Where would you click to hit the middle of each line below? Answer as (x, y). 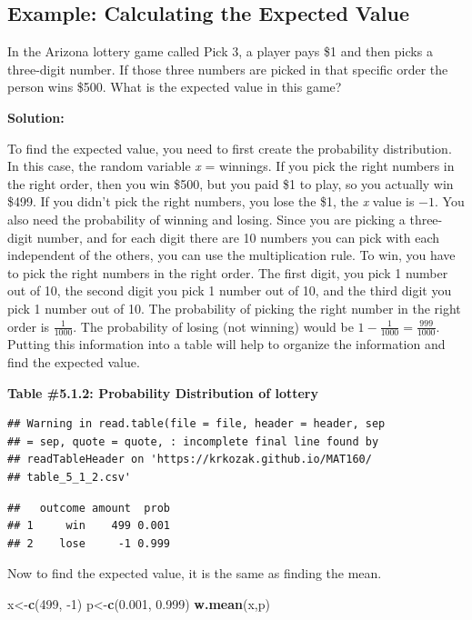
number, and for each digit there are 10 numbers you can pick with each (238, 237)
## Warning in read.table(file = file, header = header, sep (196, 424)
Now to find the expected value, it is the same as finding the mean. (195, 573)
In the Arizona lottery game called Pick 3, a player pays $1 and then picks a (220, 51)
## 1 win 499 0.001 (89, 526)
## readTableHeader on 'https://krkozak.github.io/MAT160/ (190, 460)
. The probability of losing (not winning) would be (213, 326)
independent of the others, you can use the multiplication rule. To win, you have (231, 255)
